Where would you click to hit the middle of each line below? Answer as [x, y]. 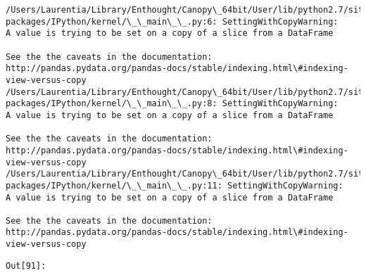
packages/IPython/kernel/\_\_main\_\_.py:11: [114, 185]
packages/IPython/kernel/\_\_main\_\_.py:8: [112, 104]
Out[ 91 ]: [26, 266]
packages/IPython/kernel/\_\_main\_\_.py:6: [112, 21]
